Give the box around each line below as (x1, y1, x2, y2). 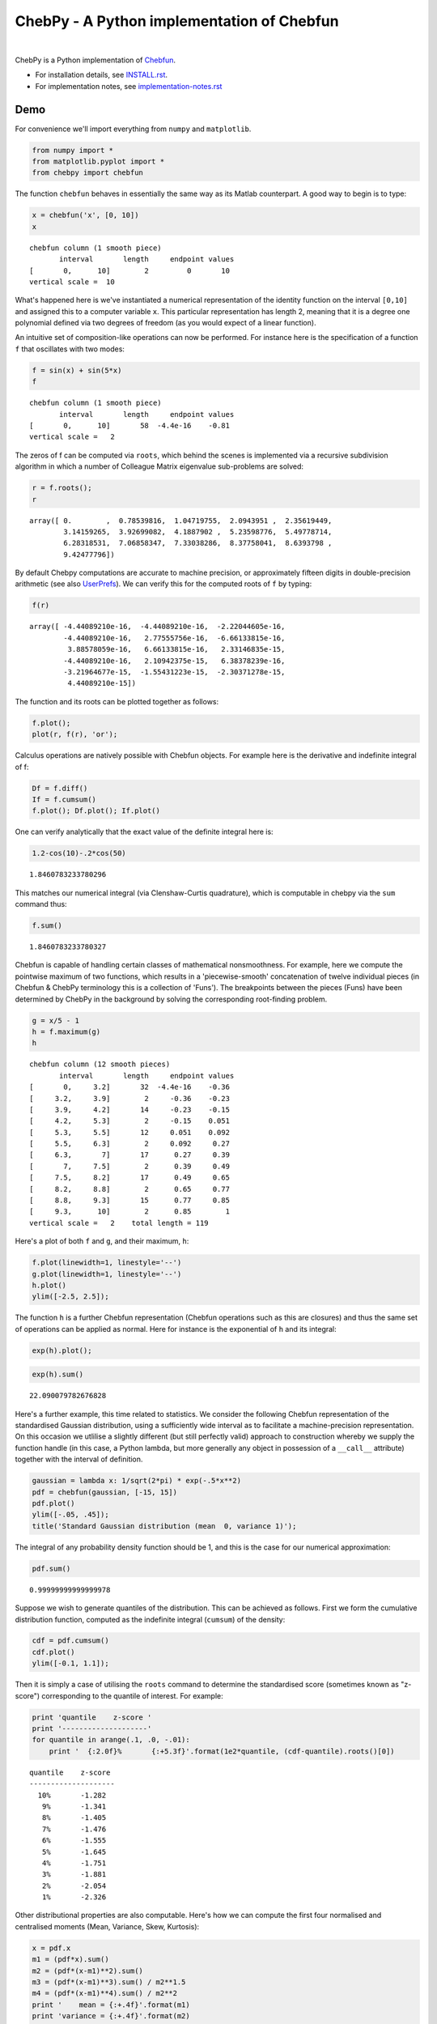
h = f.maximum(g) (32, 1027, 101, 1036)
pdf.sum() (32, 1563, 71, 1573)
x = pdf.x (32, 1943, 71, 1953)
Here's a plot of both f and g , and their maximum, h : (15, 1236, 189, 1246)
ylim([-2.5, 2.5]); (32, 1292, 109, 1301)
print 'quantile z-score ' (32, 1712, 152, 1722)
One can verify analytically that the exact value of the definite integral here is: (15, 827, 274, 837)
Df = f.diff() (32, 784, 88, 793)
